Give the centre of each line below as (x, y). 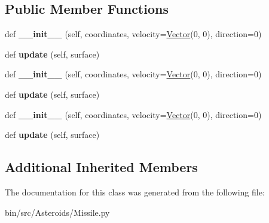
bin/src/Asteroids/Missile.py (57, 212)
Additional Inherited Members (101, 167)
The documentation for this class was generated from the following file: (135, 192)
